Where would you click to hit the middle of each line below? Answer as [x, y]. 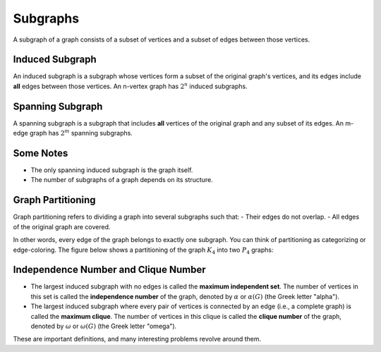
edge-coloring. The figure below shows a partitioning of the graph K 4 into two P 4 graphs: [143, 250]
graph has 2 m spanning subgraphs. [81, 133]
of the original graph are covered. [62, 226]
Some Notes [41, 153]
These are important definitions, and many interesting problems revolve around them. [137, 339]
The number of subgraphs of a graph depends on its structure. [122, 180]
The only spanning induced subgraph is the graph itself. [112, 170]
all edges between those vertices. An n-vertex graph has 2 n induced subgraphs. [130, 86]
